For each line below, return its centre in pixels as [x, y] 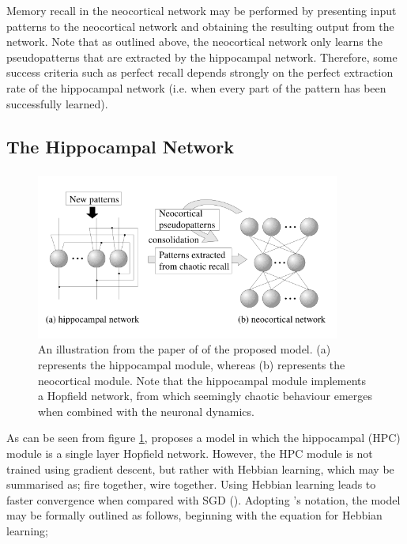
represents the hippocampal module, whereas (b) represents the [192, 364]
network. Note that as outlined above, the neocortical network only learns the [194, 42]
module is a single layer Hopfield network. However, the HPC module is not [190, 453]
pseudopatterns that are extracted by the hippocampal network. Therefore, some [202, 57]
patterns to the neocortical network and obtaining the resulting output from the [200, 26]
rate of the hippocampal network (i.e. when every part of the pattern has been [196, 87]
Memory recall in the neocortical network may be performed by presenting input [202, 10]
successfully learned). [57, 103]
